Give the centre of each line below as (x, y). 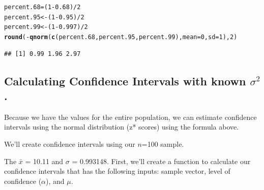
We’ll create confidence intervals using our (70, 144)
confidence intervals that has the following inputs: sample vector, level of (117, 171)
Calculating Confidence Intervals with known (125, 81)
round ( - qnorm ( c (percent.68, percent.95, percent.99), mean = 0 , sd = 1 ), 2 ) (121, 37)
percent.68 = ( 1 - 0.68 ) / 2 (42, 7)
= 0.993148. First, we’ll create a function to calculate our (161, 161)
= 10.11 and (44, 161)
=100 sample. (163, 144)
